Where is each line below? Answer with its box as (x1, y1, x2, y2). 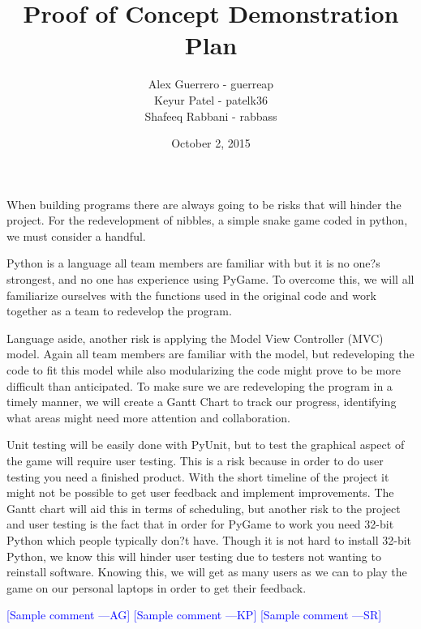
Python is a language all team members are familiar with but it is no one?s (6, 255, 380, 272)
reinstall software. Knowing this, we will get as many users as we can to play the (6, 563, 407, 580)
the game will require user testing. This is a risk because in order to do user (6, 452, 384, 469)
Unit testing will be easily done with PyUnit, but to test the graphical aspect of (6, 436, 405, 453)
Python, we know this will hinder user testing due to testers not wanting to (6, 547, 381, 564)
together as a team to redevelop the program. (6, 302, 232, 319)
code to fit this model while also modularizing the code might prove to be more (6, 362, 401, 379)
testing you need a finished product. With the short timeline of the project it (6, 468, 389, 485)
